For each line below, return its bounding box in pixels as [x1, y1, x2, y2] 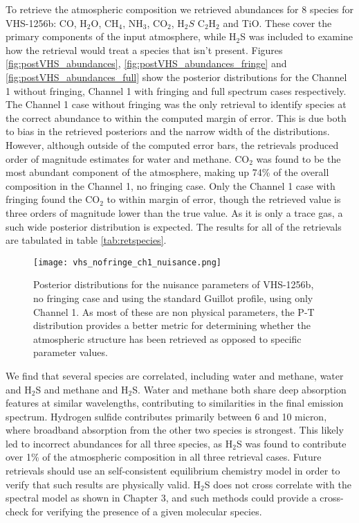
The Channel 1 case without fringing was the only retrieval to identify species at [6, 97, 347, 112]
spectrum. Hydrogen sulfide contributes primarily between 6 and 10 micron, [6, 409, 327, 423]
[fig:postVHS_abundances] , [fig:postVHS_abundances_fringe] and [6, 56, 287, 71]
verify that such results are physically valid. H [6, 477, 201, 491]
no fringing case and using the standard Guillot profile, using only [33, 290, 313, 305]
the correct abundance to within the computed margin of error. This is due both [6, 110, 347, 125]
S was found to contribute [236, 436, 347, 450]
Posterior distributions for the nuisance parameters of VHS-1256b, [33, 277, 314, 292]
